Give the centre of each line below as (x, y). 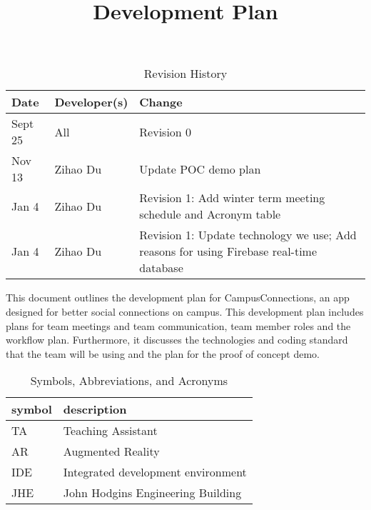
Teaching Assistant (110, 431)
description (95, 409)
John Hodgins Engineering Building (152, 493)
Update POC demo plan (200, 169)
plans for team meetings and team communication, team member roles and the (178, 325)
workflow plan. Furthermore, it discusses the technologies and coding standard (177, 340)
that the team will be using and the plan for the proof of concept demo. (163, 353)
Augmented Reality (111, 451)
